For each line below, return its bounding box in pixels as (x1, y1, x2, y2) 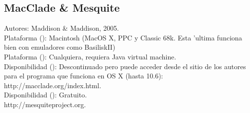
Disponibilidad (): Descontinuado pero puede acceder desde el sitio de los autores (4, 61, 246, 71)
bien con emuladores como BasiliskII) (4, 42, 115, 52)
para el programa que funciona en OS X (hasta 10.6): (4, 71, 163, 81)
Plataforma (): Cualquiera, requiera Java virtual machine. (4, 51, 176, 61)
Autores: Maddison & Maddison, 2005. (4, 23, 119, 33)
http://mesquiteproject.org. (4, 99, 86, 109)
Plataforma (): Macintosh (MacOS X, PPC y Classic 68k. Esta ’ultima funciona (4, 32, 242, 42)
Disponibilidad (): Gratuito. (4, 90, 87, 100)
